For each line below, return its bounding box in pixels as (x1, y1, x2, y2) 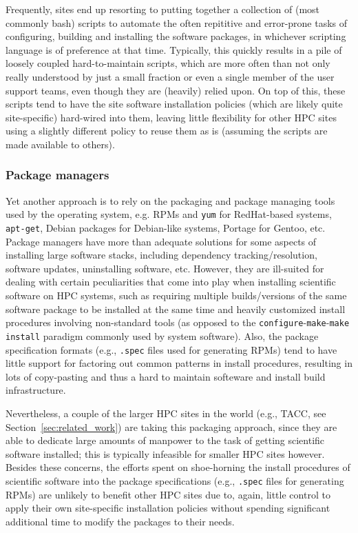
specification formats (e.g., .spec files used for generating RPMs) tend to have (6, 342, 337, 356)
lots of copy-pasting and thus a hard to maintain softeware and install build (6, 369, 326, 383)
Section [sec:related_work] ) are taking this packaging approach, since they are (6, 419, 337, 434)
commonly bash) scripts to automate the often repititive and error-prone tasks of (6, 15, 348, 30)
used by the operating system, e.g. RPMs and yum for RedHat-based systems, (6, 207, 332, 221)
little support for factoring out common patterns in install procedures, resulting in (6, 356, 352, 370)
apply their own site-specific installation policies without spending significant (6, 501, 330, 515)
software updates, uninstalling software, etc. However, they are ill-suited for (6, 261, 324, 275)
